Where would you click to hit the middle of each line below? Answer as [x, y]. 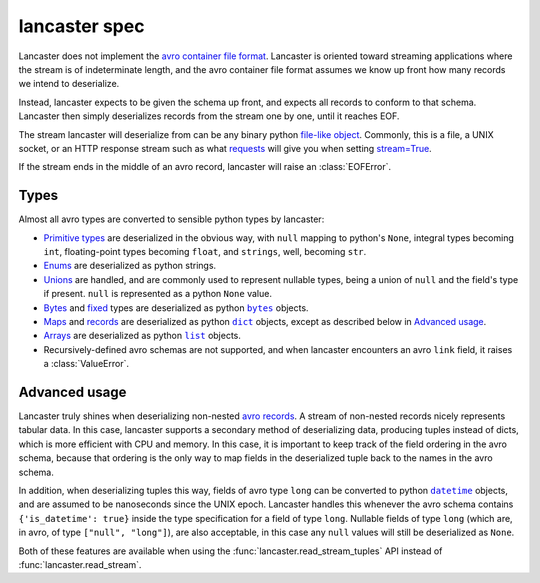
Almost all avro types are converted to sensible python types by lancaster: [171, 219]
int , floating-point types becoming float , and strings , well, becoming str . [205, 251]
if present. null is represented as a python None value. [157, 294]
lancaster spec [81, 26]
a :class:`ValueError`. [86, 364]
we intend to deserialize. [69, 84]
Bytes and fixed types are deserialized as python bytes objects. [176, 307]
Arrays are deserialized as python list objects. [142, 336]
